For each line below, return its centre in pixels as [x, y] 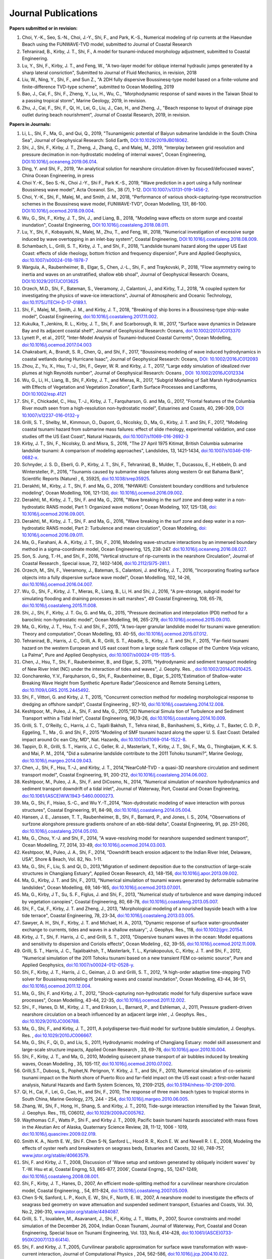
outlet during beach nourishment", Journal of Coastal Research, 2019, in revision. [106, 115]
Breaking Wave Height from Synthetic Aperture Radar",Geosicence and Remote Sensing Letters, [122, 683]
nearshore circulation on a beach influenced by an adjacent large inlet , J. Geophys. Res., [114, 1014]
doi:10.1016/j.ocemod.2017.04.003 [57, 344]
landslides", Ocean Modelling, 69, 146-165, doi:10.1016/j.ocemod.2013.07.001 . [102, 887]
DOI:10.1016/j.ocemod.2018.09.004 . [58, 211]
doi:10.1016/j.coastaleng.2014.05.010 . [60, 831]
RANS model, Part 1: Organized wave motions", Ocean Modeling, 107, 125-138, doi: [131, 507]
